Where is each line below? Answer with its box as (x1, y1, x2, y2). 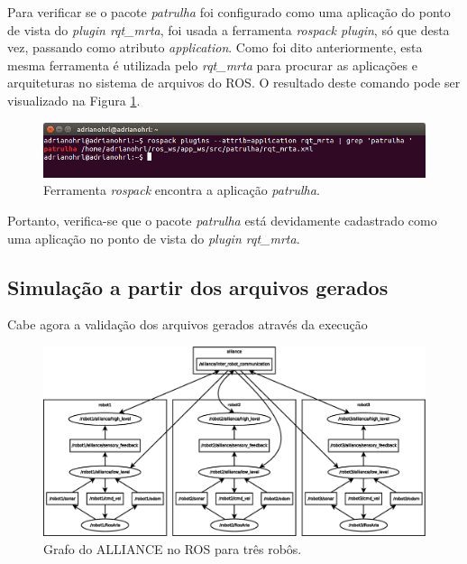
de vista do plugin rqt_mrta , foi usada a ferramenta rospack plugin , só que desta (7, 20, 450, 39)
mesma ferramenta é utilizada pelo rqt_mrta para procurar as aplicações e (7, 55, 417, 74)
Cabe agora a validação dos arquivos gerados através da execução (7, 315, 368, 334)
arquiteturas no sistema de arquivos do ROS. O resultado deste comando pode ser (7, 73, 461, 92)
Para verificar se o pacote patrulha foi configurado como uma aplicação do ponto (7, 3, 451, 21)
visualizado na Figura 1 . (7, 90, 141, 109)
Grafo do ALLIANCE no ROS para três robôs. (43, 539, 302, 558)
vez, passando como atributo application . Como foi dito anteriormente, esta (7, 38, 423, 57)
